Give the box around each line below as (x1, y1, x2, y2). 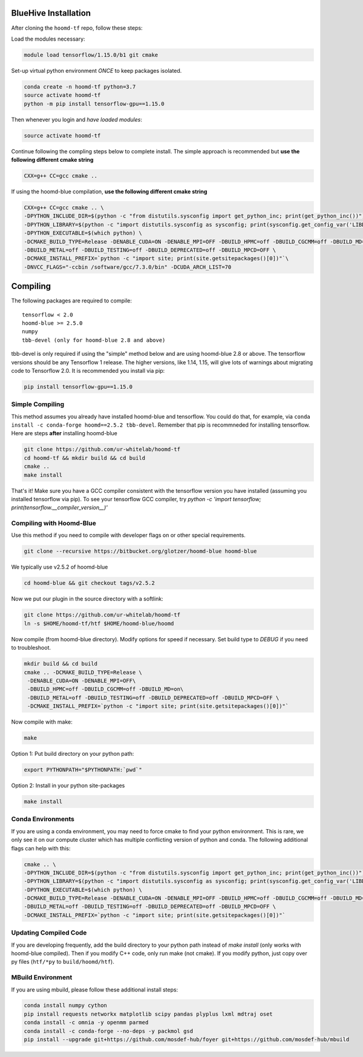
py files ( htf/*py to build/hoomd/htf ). (11, 958, 114, 965)
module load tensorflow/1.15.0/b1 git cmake (24, 52, 159, 58)
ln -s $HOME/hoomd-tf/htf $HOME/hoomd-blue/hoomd (24, 620, 174, 627)
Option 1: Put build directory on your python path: (11, 750, 134, 758)
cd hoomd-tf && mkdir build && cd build (24, 455, 145, 461)
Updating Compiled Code (11, 929, 87, 937)
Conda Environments (11, 815, 75, 824)
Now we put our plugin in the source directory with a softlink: (11, 595, 163, 602)
